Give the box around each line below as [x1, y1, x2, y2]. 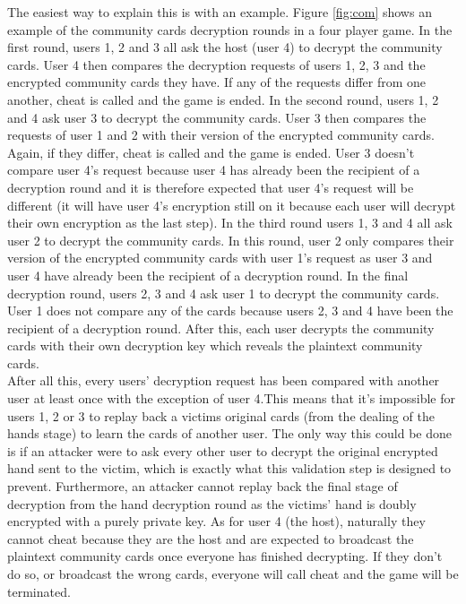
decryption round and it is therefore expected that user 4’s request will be [7, 177, 414, 196]
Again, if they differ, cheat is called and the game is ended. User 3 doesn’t [7, 142, 415, 161]
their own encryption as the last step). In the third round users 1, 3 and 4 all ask [7, 213, 453, 232]
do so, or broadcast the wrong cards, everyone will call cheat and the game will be [7, 565, 459, 582]
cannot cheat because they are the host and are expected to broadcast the [7, 529, 414, 548]
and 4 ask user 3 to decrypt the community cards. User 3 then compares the [7, 108, 427, 126]
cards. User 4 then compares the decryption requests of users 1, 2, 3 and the [7, 55, 426, 73]
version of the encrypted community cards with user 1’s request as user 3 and [7, 248, 433, 267]
